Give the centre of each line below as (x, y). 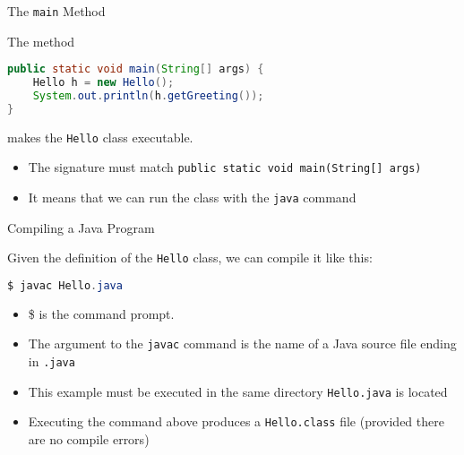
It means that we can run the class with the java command (192, 197)
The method (41, 41)
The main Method (56, 11)
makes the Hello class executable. (100, 137)
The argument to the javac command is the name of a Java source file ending (242, 343)
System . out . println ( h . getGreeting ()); (148, 96)
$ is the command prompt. (101, 313)
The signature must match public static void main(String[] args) (225, 167)
